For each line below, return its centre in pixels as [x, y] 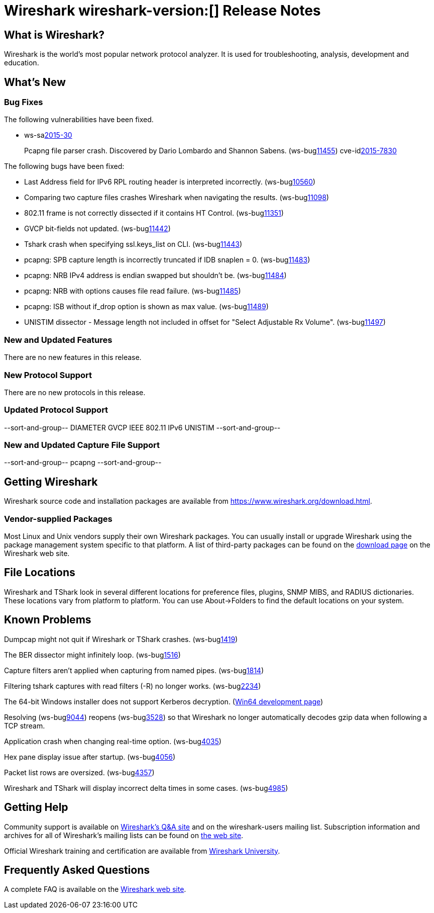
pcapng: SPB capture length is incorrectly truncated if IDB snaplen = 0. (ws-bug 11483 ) [167, 260]
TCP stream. [25, 725]
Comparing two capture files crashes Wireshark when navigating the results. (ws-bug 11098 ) [177, 198]
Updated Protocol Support [56, 410]
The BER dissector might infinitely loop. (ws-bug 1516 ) [92, 655]
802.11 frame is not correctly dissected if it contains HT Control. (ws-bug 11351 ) [154, 213]
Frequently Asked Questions [77, 870]
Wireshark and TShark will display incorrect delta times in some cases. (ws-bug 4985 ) [146, 788]
